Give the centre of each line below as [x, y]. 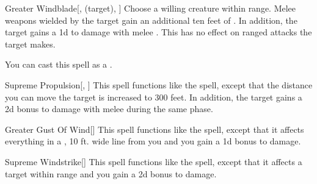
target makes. [30, 44]
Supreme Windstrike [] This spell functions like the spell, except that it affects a [154, 161]
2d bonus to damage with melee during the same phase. [109, 109]
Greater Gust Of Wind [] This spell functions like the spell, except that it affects [155, 129]
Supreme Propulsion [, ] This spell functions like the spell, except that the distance [159, 84]
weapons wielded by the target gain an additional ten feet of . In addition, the [151, 20]
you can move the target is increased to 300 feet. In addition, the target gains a [154, 97]
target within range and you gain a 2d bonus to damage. [111, 173]
